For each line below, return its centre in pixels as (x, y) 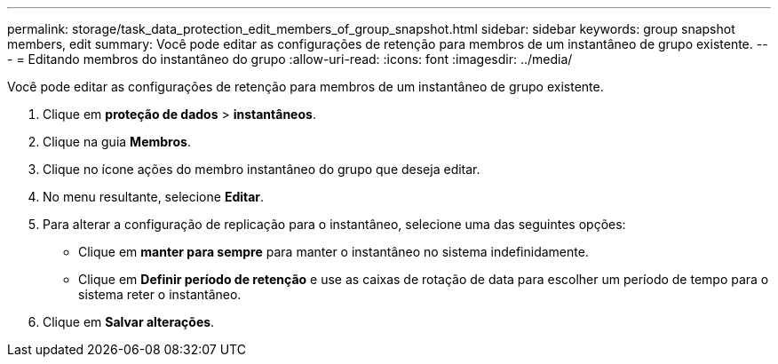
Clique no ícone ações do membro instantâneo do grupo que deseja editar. (262, 169)
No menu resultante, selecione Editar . (154, 197)
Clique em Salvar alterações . (129, 322)
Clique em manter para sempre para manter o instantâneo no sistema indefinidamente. (333, 252)
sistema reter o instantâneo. (160, 294)
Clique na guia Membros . (117, 142)
